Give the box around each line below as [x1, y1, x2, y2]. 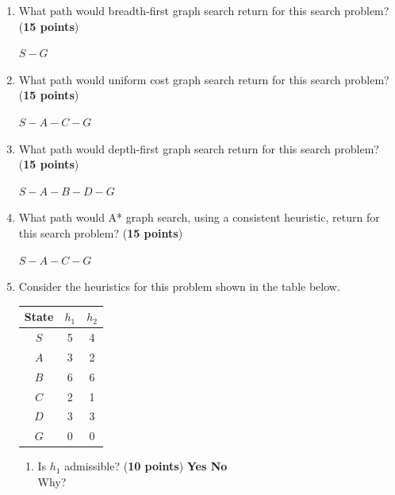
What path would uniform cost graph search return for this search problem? [18, 71, 389, 87]
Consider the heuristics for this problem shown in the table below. [18, 278, 340, 295]
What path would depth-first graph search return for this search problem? [18, 140, 379, 157]
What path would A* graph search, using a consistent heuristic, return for [18, 209, 380, 226]
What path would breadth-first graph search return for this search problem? [18, 2, 389, 18]
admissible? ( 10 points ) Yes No [64, 458, 228, 474]
